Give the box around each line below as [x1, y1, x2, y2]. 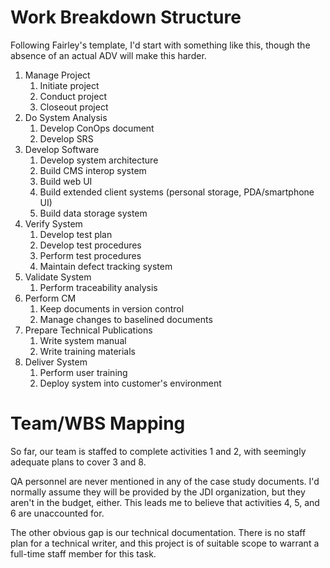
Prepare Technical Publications [24, 324, 153, 336]
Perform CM [24, 292, 77, 304]
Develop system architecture [39, 154, 159, 166]
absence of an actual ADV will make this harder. [10, 49, 207, 61]
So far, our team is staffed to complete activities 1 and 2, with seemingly [10, 445, 307, 457]
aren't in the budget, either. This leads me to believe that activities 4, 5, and [10, 496, 320, 508]
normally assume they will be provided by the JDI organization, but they [10, 486, 306, 498]
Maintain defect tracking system [39, 260, 173, 272]
